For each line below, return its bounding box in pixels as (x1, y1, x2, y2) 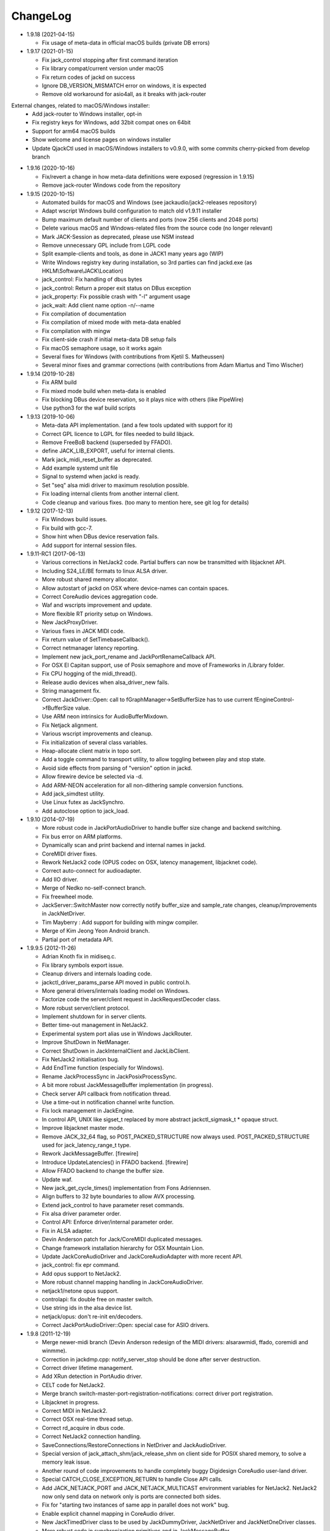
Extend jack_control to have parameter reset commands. (42, 1201, 185, 1209)
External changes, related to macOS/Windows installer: (11, 102, 150, 109)
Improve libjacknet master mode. (42, 1124, 125, 1132)
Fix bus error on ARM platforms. (42, 833, 122, 840)
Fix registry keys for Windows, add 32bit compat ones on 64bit (32, 119, 191, 126)
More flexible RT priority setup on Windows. (42, 610, 153, 617)
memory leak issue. (42, 1458, 92, 1466)
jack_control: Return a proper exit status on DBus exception (42, 284, 192, 292)
